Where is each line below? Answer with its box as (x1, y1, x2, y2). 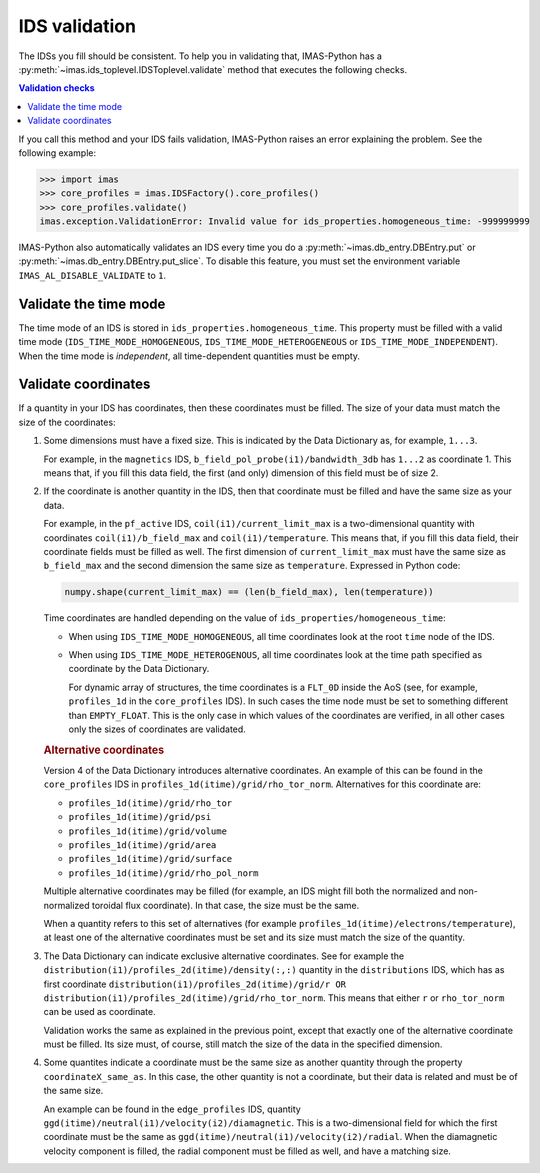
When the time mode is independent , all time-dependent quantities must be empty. (18, 350, 360, 362)
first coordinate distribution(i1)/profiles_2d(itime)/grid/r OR (43, 978, 347, 990)
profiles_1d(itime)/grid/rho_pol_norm (68, 867, 259, 879)
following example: (18, 146, 97, 159)
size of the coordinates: (18, 416, 116, 428)
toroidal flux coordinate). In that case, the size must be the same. (91, 899, 360, 911)
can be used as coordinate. (43, 1006, 156, 1018)
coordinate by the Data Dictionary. (68, 663, 210, 675)
